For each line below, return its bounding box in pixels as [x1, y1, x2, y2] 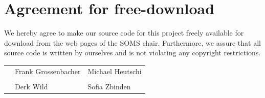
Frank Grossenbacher [15, 66, 81, 76]
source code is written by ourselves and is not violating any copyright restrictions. [4, 47, 261, 58]
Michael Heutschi [87, 66, 142, 76]
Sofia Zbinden [87, 81, 131, 91]
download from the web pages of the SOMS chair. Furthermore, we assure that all [4, 37, 261, 48]
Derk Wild [15, 81, 48, 91]
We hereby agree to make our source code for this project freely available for [4, 27, 244, 38]
